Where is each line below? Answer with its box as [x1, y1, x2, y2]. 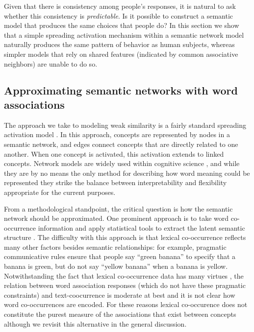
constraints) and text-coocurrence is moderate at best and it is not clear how [4, 289, 235, 300]
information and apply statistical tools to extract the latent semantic [38, 222, 245, 233]
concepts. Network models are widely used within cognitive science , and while [4, 158, 240, 168]
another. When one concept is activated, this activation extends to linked [4, 148, 224, 159]
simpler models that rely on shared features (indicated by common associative [4, 48, 238, 59]
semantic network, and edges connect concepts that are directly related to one [4, 139, 238, 149]
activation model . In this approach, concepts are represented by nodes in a [4, 129, 230, 140]
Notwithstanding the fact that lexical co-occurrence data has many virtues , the [4, 270, 244, 281]
